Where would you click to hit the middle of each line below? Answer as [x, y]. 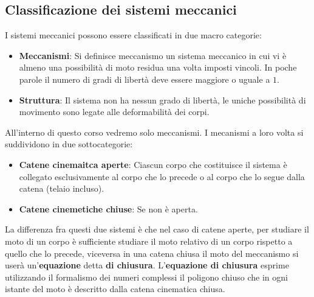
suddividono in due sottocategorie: [69, 144]
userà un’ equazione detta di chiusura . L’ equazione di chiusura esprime [147, 265]
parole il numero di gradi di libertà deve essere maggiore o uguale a [145, 79]
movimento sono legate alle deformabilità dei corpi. [114, 112]
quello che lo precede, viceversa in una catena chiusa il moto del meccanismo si [152, 253]
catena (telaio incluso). [62, 188]
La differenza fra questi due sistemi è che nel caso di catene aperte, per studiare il [157, 229]
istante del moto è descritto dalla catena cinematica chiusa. [115, 289]
